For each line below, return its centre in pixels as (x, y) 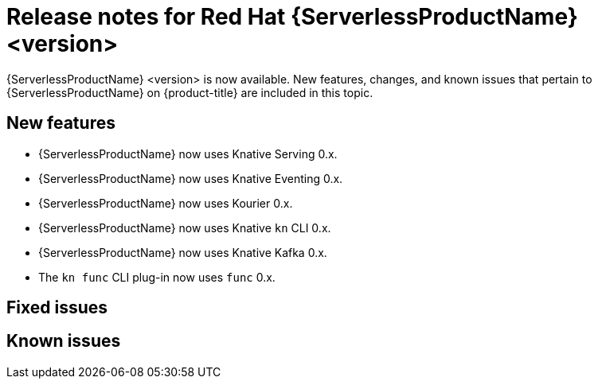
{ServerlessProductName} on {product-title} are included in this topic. (190, 92)
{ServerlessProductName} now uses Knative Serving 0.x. (188, 154)
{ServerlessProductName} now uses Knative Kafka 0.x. (183, 252)
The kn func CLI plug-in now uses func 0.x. (157, 277)
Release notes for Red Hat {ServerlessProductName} (292, 17)
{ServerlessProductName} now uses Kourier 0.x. (166, 203)
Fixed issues (57, 308)
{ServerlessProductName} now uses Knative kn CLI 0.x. (185, 227)
